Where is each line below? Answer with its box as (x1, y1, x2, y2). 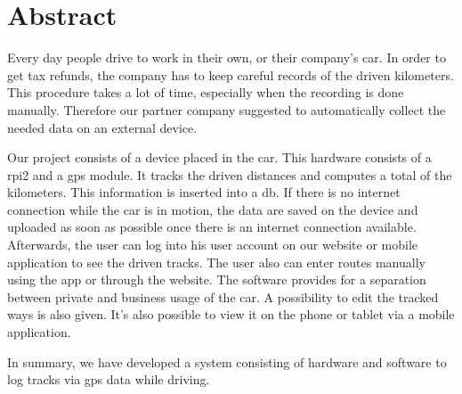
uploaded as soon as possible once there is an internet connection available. (7, 218, 417, 236)
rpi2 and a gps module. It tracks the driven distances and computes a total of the (7, 165, 452, 184)
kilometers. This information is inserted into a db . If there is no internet (7, 183, 401, 201)
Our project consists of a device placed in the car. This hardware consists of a (7, 148, 432, 167)
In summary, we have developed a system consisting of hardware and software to (7, 352, 447, 371)
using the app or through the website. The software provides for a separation (7, 270, 426, 289)
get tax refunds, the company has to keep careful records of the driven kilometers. (7, 65, 454, 84)
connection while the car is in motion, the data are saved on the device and (7, 200, 418, 218)
